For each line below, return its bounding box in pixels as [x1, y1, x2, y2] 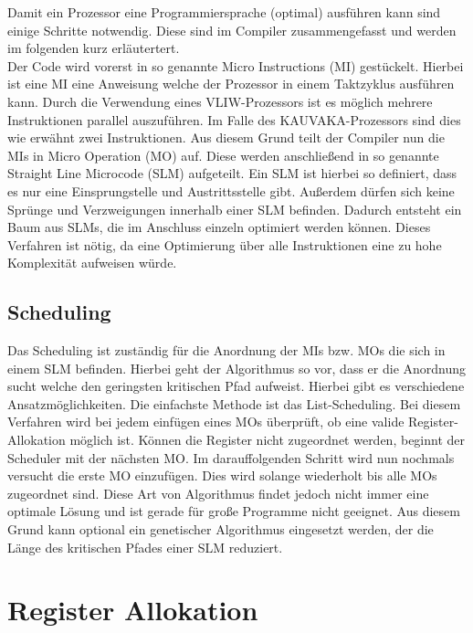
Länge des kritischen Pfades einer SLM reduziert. [7, 537, 283, 556]
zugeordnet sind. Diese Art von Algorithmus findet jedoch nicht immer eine [7, 483, 429, 502]
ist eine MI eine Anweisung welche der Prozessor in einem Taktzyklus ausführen [7, 74, 455, 93]
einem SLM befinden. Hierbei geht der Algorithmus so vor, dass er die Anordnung [7, 358, 467, 377]
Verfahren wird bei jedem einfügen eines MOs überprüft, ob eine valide [7, 412, 405, 431]
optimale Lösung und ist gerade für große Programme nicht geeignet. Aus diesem [7, 501, 460, 521]
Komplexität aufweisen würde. [7, 253, 177, 272]
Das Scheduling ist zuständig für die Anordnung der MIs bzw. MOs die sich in [7, 341, 446, 360]
